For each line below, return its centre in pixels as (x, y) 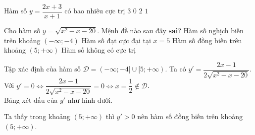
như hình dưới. (90, 100)
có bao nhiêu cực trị (95, 11)
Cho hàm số (22, 31)
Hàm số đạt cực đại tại (116, 40)
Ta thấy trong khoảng (37, 116)
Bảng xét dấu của (31, 100)
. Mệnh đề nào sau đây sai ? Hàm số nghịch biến (170, 31)
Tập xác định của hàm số (42, 69)
